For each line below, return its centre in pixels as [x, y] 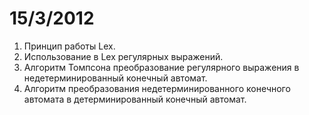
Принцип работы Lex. [69, 46]
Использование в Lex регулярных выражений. [123, 56]
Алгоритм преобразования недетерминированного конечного [157, 88]
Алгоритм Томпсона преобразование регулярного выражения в [161, 67]
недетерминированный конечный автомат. [115, 78]
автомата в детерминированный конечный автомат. [135, 99]
